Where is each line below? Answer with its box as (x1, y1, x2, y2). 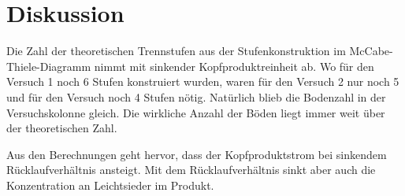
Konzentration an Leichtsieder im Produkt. (6, 176, 214, 193)
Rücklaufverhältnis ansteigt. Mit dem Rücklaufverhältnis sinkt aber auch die (6, 161, 376, 178)
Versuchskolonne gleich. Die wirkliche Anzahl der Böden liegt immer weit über (6, 104, 385, 120)
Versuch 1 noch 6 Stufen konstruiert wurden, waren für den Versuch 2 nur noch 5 (6, 73, 399, 90)
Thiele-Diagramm (6, 57, 91, 74)
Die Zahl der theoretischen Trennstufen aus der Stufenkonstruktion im (6, 43, 346, 59)
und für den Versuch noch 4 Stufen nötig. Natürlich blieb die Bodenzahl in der (6, 88, 386, 105)
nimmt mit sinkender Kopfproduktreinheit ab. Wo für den (94, 57, 374, 74)
